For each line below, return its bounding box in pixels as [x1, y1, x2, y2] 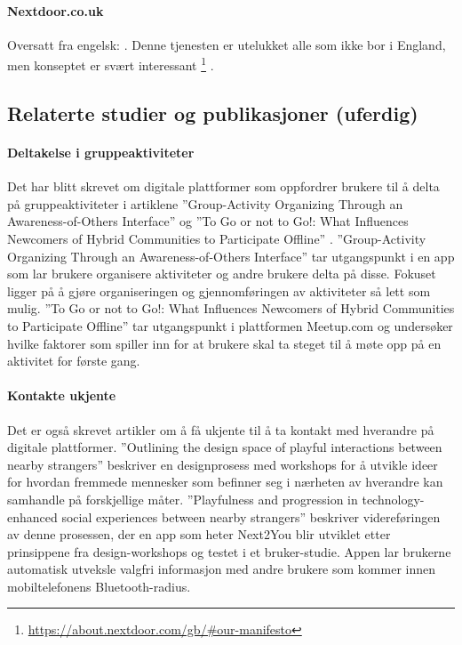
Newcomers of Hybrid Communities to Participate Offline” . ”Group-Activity [7, 230, 426, 247]
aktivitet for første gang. [7, 351, 140, 370]
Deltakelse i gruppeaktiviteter [7, 143, 195, 162]
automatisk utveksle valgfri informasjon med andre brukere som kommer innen [7, 560, 435, 578]
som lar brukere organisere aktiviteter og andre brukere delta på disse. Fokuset [7, 264, 436, 283]
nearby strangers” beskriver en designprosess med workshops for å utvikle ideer [7, 455, 438, 473]
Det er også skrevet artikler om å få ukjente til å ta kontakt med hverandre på [7, 420, 434, 439]
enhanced [7, 507, 58, 526]
